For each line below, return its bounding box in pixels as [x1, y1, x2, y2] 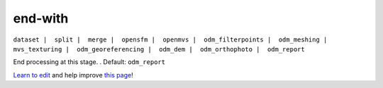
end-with [13, 11, 69, 26]
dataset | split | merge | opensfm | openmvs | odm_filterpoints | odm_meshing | [13, 35, 328, 44]
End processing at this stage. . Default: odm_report [13, 58, 166, 66]
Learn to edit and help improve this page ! [13, 70, 134, 79]
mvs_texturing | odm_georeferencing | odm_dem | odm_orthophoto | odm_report [13, 45, 305, 53]
